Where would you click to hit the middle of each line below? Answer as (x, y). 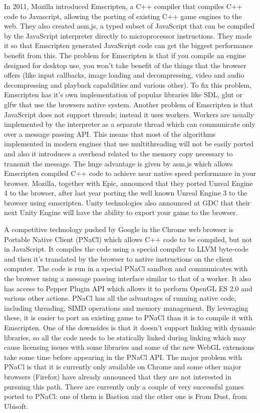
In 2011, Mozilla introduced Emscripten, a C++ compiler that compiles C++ (123, 6)
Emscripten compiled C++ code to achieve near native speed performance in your (130, 173)
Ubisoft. (16, 406)
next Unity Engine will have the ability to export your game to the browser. (121, 212)
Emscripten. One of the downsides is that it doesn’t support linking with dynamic (130, 327)
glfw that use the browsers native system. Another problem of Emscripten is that (129, 104)
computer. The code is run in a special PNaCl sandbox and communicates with (126, 268)
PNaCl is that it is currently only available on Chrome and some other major (123, 367)
